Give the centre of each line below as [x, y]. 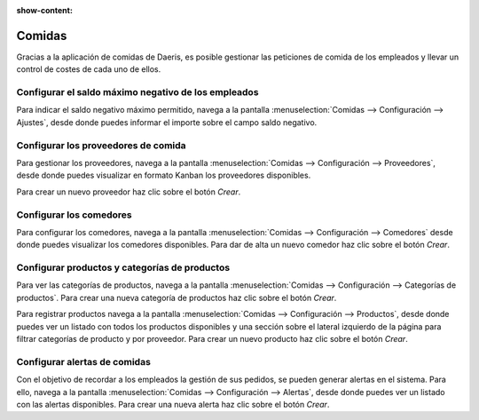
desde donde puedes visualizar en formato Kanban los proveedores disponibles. [164, 175]
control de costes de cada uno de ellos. [89, 69]
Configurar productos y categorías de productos [123, 268]
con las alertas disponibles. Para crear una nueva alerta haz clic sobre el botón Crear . [173, 404]
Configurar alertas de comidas [83, 361]
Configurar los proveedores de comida [101, 145]
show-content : [44, 10]
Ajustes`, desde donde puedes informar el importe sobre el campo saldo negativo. [167, 122]
